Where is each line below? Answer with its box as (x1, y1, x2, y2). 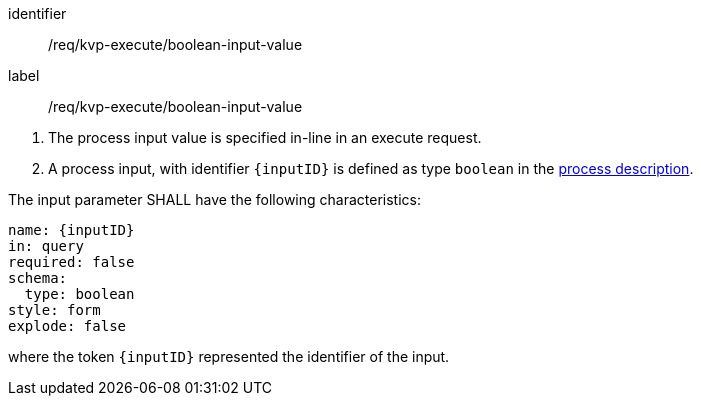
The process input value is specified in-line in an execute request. (48, 129, 482, 146)
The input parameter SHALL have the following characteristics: (8, 191, 421, 208)
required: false (8, 254, 135, 270)
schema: (8, 270, 68, 286)
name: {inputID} (8, 222, 135, 238)
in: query (8, 238, 84, 254)
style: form (8, 302, 101, 318)
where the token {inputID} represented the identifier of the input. (8, 348, 450, 365)
